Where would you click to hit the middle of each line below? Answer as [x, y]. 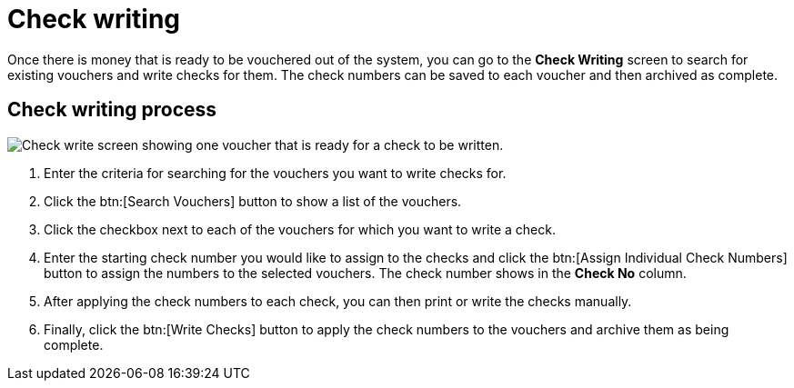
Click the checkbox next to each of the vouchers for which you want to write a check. [300, 229]
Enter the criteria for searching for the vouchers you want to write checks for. [275, 173]
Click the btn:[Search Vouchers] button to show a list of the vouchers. [253, 201]
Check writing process [112, 110]
